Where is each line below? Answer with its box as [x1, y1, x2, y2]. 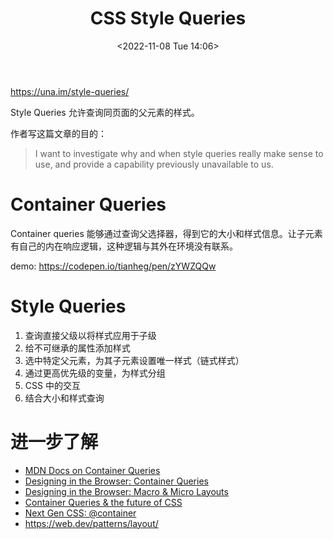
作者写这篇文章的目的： [10, 127, 107, 139]
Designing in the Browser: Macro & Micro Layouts [24, 485, 229, 497]
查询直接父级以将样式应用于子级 [24, 329, 157, 341]
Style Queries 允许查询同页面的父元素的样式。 [10, 106, 200, 118]
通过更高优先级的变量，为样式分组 [24, 367, 166, 379]
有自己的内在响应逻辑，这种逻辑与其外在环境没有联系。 [10, 240, 238, 252]
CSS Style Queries [89, 7, 247, 30]
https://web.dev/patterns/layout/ [24, 517, 159, 529]
